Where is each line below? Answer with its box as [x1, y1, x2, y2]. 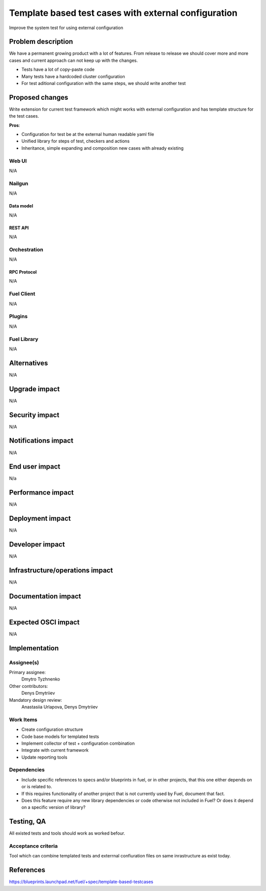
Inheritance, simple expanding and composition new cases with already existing [21, 145, 184, 151]
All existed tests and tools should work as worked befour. [9, 830, 125, 836]
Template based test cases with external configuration [9, 7, 237, 18]
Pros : [9, 122, 20, 128]
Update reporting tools [21, 754, 67, 760]
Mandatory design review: [9, 697, 63, 703]
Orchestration [9, 246, 44, 253]
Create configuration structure [21, 726, 83, 732]
